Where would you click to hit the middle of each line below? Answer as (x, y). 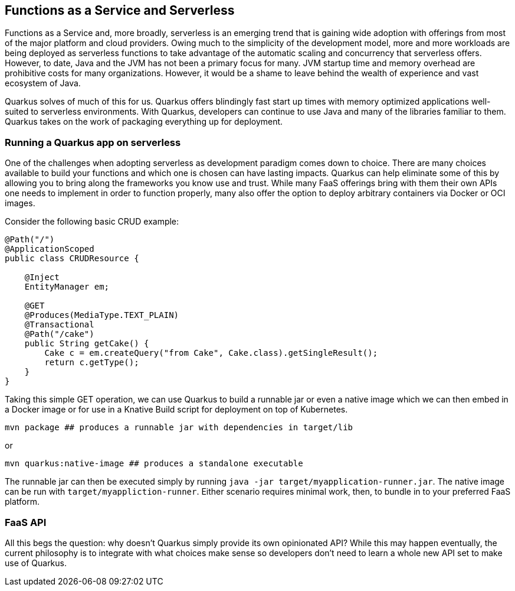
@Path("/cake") (59, 334)
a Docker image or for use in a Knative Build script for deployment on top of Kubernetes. (176, 410)
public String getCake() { (87, 344)
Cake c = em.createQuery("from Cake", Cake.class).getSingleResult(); (211, 353)
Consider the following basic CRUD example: (92, 222)
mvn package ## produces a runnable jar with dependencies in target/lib (179, 428)
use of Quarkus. (36, 563)
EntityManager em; (67, 287)
